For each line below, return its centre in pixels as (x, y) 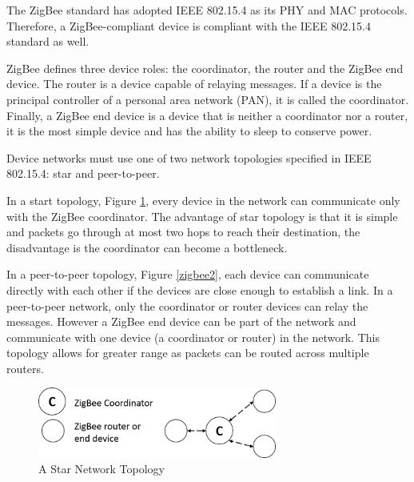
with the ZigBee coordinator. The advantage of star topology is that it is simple (202, 216)
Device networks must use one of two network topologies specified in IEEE (189, 157)
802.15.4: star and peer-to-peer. (83, 173)
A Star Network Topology (102, 469)
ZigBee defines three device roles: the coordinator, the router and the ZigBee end (205, 68)
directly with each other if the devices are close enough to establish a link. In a (200, 289)
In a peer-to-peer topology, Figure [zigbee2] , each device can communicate (188, 274)
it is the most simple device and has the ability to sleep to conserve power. (189, 131)
